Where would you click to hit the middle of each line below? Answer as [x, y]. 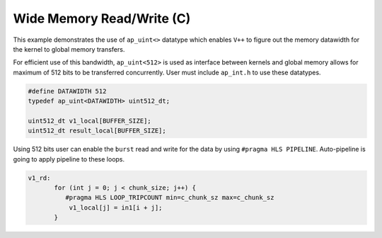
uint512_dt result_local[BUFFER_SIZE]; [97, 131]
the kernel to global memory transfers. [69, 49]
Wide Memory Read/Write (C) [102, 18]
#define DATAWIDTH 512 [67, 91]
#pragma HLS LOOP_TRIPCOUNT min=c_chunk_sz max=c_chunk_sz [169, 198]
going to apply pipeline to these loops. [69, 159]
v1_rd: [39, 178]
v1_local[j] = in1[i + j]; [116, 208]
